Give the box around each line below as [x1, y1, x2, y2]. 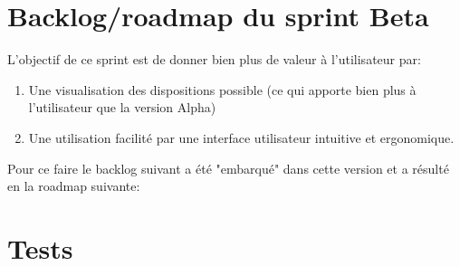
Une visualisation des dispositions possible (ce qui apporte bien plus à [28, 80, 417, 99]
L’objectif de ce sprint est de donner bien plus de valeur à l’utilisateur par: [7, 50, 421, 69]
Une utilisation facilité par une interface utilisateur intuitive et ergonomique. [28, 128, 455, 147]
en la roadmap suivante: [7, 176, 140, 195]
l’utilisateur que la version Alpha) [28, 98, 216, 117]
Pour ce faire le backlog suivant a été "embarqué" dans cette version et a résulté [7, 158, 449, 177]
